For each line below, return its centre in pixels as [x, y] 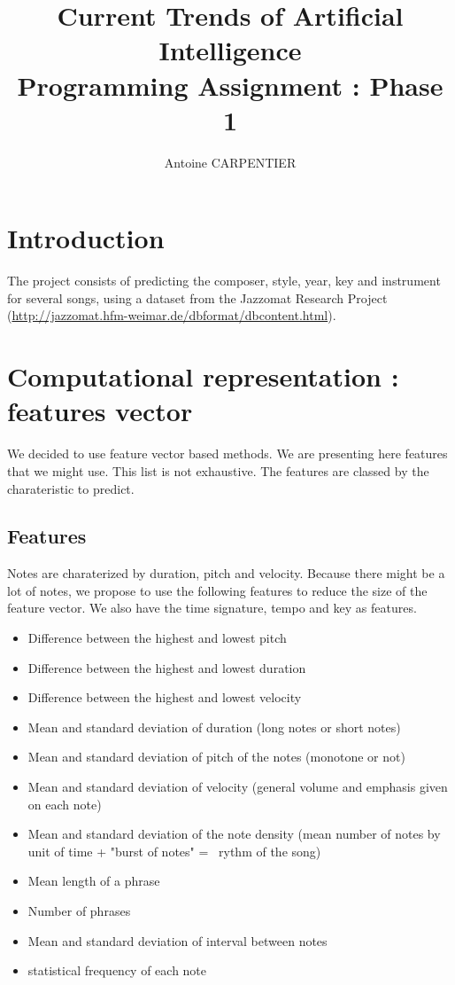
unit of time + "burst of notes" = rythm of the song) [174, 851]
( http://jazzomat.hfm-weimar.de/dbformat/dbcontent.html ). [172, 315]
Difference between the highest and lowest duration [167, 667]
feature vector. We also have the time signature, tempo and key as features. [212, 608]
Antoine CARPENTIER [230, 162]
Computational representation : [203, 376]
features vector [100, 411]
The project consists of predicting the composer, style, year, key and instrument [224, 281]
